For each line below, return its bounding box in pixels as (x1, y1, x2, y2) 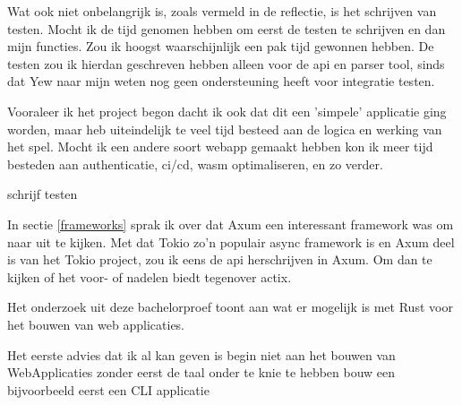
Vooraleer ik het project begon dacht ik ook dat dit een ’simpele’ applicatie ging (7, 101, 447, 120)
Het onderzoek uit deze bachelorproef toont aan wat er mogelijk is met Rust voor (7, 297, 453, 316)
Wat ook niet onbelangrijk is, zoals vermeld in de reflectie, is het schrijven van (7, 2, 437, 20)
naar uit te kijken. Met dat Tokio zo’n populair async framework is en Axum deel (7, 232, 455, 251)
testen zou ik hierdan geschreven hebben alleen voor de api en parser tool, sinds (7, 54, 445, 73)
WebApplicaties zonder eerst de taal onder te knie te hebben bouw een (7, 363, 396, 382)
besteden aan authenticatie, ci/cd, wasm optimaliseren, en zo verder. (7, 154, 383, 173)
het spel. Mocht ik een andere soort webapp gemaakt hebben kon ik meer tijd (7, 137, 433, 156)
